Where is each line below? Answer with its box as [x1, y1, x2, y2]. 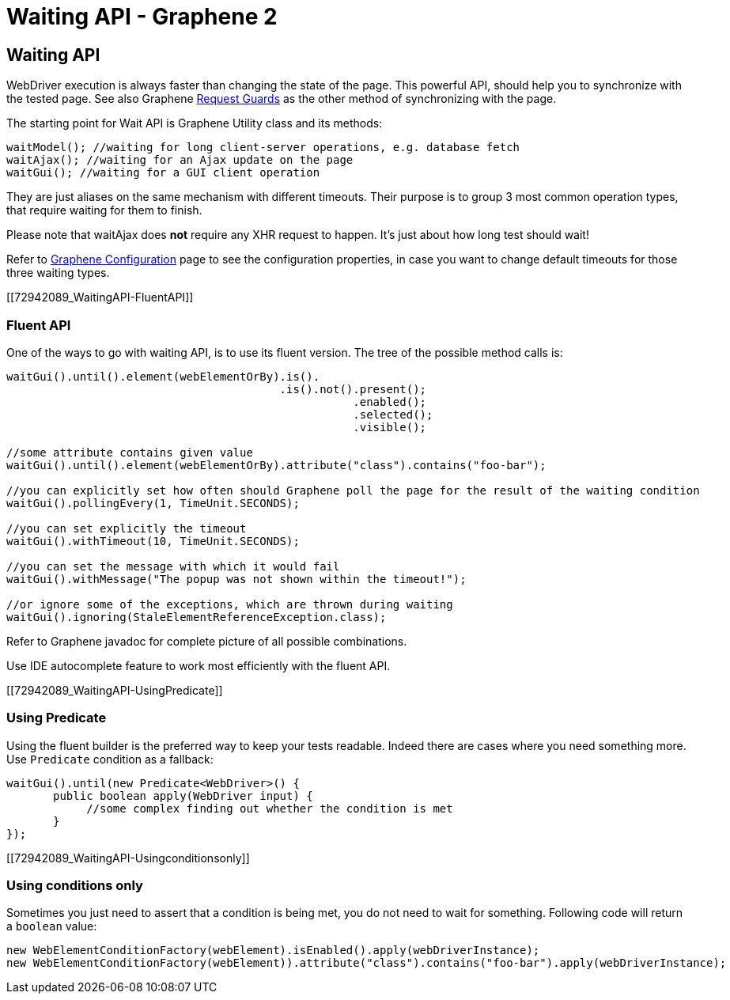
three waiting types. [6, 266, 110, 280]
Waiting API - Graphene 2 [6, 3, 278, 30]
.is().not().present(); [279, 382, 427, 396]
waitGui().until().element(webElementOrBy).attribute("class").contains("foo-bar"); [6, 458, 547, 472]
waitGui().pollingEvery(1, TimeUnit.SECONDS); [6, 496, 300, 509]
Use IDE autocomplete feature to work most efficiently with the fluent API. [6, 658, 391, 672]
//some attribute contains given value [6, 445, 253, 459]
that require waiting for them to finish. [6, 203, 202, 218]
